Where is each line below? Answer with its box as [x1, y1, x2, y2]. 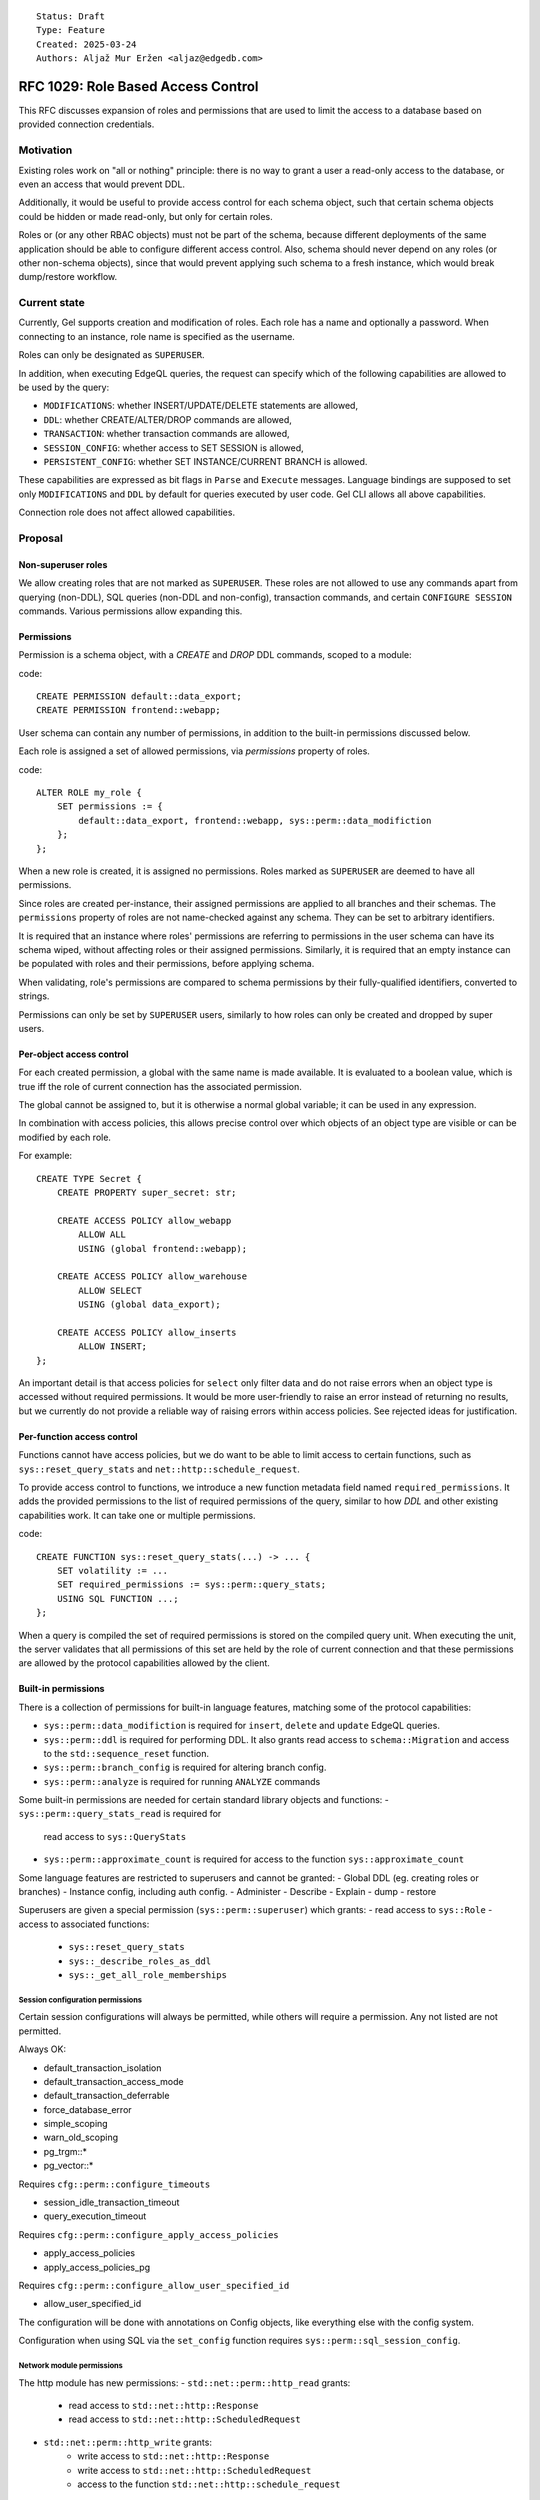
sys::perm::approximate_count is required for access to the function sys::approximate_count [43, 1853, 465, 1865]
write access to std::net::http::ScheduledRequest [77, 2464, 312, 2476]
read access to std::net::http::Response [68, 2399, 259, 2411]
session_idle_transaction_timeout [43, 2196, 180, 2209]
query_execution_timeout [43, 2210, 147, 2222]
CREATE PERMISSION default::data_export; [36, 691, 242, 702]
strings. [18, 990, 50, 1002]
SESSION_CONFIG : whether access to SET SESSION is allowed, [43, 441, 304, 454]
